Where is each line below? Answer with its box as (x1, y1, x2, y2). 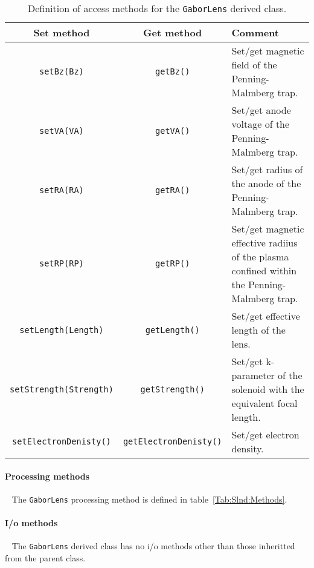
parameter (231, 368, 275, 382)
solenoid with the (231, 382, 304, 396)
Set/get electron (231, 428, 300, 441)
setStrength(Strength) (10, 384, 114, 394)
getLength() (145, 325, 200, 335)
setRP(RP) (39, 259, 84, 268)
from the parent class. (5, 551, 86, 564)
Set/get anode (231, 103, 291, 117)
